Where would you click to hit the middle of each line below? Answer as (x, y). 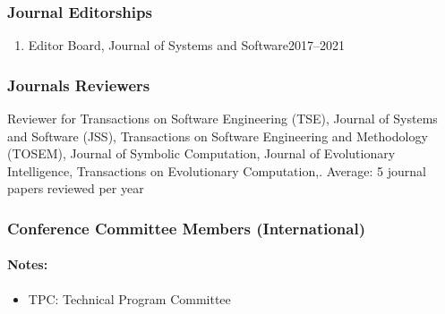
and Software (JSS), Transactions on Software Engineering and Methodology (218, 136)
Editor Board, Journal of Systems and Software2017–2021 (187, 45)
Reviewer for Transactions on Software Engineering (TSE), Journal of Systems (222, 119)
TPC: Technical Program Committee (129, 298)
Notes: (28, 264)
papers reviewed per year (76, 188)
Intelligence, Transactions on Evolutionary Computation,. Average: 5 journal (217, 170)
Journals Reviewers (79, 85)
